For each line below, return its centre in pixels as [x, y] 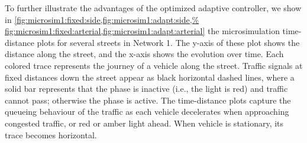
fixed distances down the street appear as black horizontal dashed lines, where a [150, 77]
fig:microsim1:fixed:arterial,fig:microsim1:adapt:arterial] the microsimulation [142, 31]
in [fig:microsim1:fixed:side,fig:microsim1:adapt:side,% [102, 19]
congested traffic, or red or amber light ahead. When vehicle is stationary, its [144, 123]
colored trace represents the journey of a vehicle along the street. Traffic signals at [154, 65]
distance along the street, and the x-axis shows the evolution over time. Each [144, 54]
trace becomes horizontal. [51, 134]
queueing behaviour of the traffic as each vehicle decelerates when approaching [147, 112]
